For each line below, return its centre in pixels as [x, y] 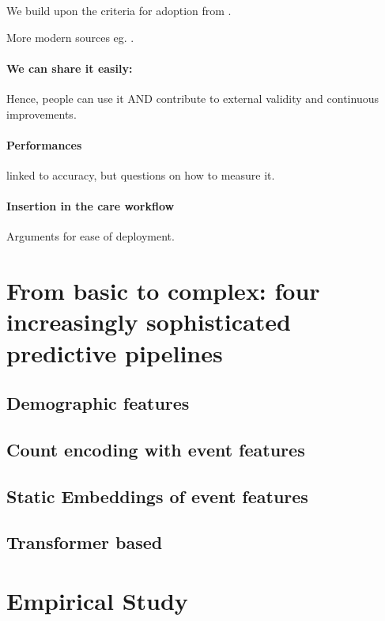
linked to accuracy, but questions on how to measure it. [141, 174]
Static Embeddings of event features [157, 496]
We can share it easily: [70, 68]
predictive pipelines [115, 352]
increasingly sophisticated [149, 322]
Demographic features [98, 403]
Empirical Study [97, 601]
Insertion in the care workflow [91, 206]
